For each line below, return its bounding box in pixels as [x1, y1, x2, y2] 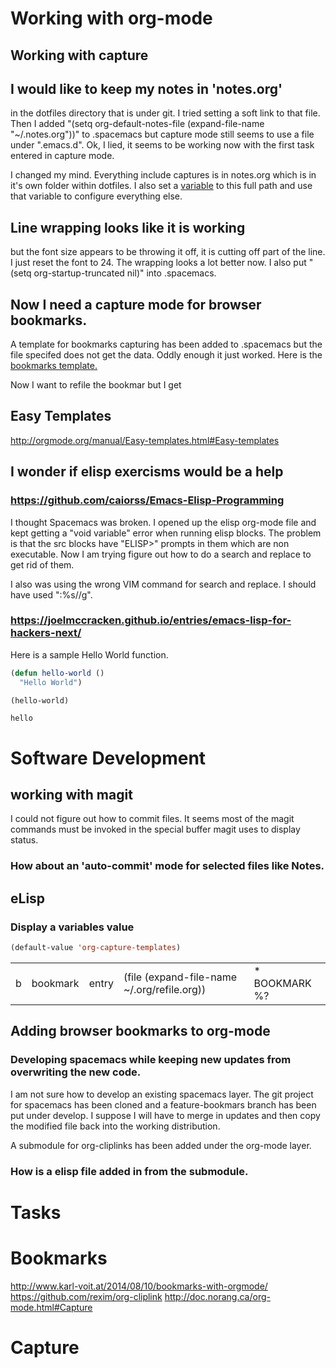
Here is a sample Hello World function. [10, 648, 169, 661]
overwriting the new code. [10, 1065, 142, 1079]
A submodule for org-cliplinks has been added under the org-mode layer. [10, 1139, 312, 1151]
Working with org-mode [10, 7, 213, 30]
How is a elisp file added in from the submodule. [10, 1164, 249, 1178]
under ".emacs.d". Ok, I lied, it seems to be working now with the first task [10, 139, 315, 151]
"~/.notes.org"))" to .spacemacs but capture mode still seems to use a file [10, 128, 315, 141]
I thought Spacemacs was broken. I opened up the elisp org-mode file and [10, 516, 317, 528]
